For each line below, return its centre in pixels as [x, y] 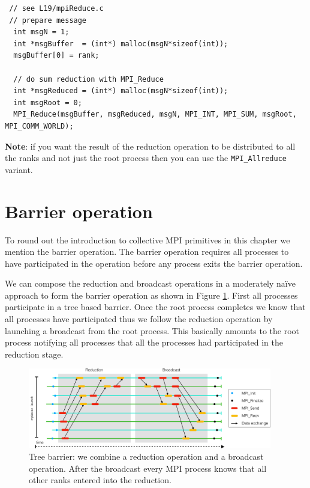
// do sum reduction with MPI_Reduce [88, 79]
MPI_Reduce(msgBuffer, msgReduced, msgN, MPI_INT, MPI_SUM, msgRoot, [155, 114]
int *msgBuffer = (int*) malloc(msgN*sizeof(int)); [121, 44]
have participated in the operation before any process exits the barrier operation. [154, 263]
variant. [19, 169]
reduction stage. [34, 354]
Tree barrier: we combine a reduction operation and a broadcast [146, 456]
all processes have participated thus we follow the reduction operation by [139, 319]
